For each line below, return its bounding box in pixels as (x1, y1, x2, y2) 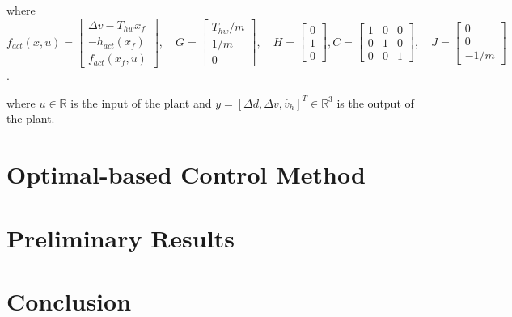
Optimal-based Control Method (6, 158, 366, 191)
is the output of (336, 94, 414, 111)
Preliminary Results (6, 221, 235, 254)
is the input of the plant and (70, 94, 212, 111)
